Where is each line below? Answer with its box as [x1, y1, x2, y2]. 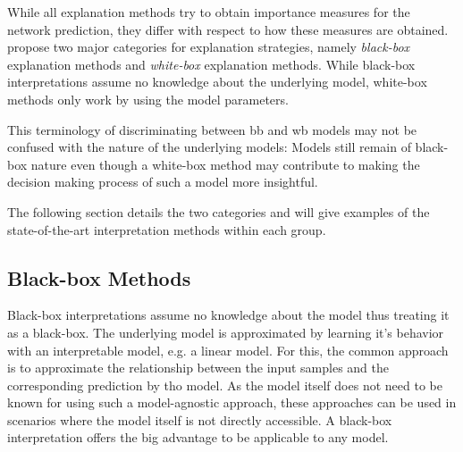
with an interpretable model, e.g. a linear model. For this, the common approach [7, 340, 449, 359]
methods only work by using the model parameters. [7, 89, 289, 108]
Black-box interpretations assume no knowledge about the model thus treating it [7, 306, 450, 324]
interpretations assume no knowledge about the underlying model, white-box [7, 72, 427, 91]
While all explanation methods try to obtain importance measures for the [7, 3, 410, 21]
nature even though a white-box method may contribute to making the [30, 155, 420, 173]
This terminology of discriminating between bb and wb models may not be [7, 120, 417, 138]
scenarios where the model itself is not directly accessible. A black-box [7, 410, 392, 429]
